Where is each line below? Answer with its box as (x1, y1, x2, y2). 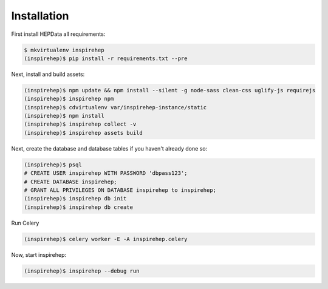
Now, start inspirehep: (11, 251, 67, 258)
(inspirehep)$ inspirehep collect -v (24, 121, 137, 127)
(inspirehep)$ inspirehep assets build (24, 129, 143, 136)
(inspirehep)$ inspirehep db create (24, 203, 134, 211)
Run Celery (11, 219, 39, 226)
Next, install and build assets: (11, 70, 85, 78)
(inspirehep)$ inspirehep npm (24, 95, 114, 103)
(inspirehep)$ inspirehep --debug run (24, 267, 140, 274)
